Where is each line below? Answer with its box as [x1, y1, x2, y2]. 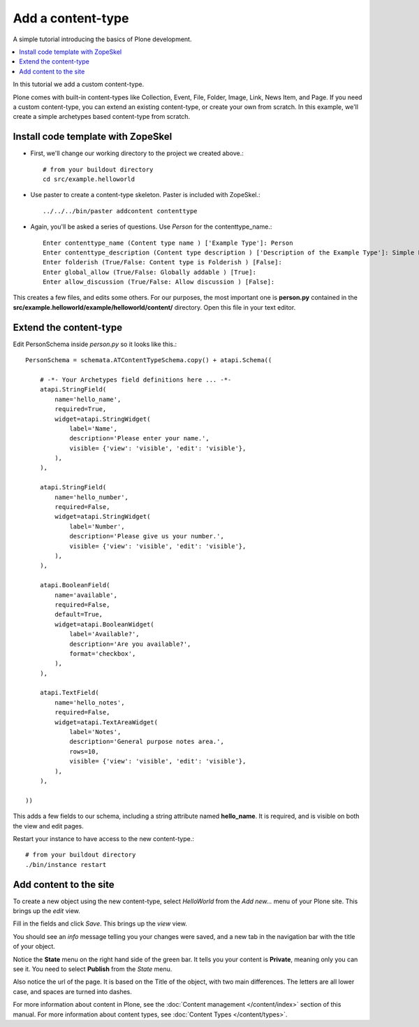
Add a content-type [13, 10, 129, 26]
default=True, [54, 610, 103, 619]
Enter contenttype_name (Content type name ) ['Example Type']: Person [43, 238, 293, 247]
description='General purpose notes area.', [69, 738, 225, 746]
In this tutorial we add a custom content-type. [13, 80, 145, 89]
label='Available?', [69, 630, 140, 638]
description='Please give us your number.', [69, 532, 225, 540]
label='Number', [69, 522, 125, 531]
